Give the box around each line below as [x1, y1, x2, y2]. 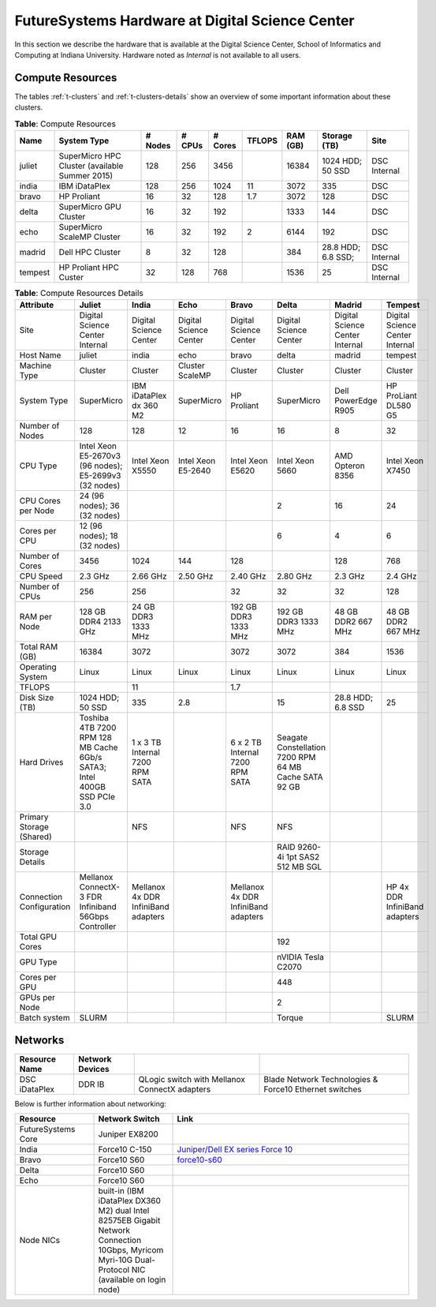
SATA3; [79, 762, 106, 773]
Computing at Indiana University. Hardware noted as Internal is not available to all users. [14, 50, 301, 59]
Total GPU [19, 931, 58, 942]
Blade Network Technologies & [263, 1073, 378, 1084]
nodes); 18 [79, 530, 118, 541]
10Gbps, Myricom [98, 1245, 164, 1256]
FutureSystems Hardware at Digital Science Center [14, 12, 355, 29]
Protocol [98, 1264, 130, 1275]
